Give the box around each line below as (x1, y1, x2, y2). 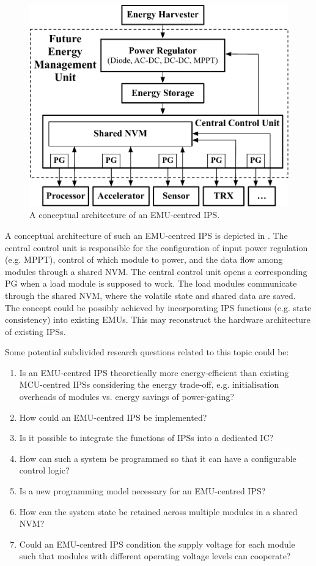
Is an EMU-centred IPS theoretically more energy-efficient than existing (19, 366, 289, 379)
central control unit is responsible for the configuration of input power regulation (5, 241, 308, 254)
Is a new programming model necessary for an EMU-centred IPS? (19, 485, 266, 497)
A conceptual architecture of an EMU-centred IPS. (29, 208, 220, 221)
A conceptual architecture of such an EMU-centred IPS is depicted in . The (5, 228, 288, 241)
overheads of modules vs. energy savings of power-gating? (19, 390, 235, 403)
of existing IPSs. (5, 325, 66, 338)
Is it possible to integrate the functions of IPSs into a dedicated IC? (19, 431, 274, 444)
